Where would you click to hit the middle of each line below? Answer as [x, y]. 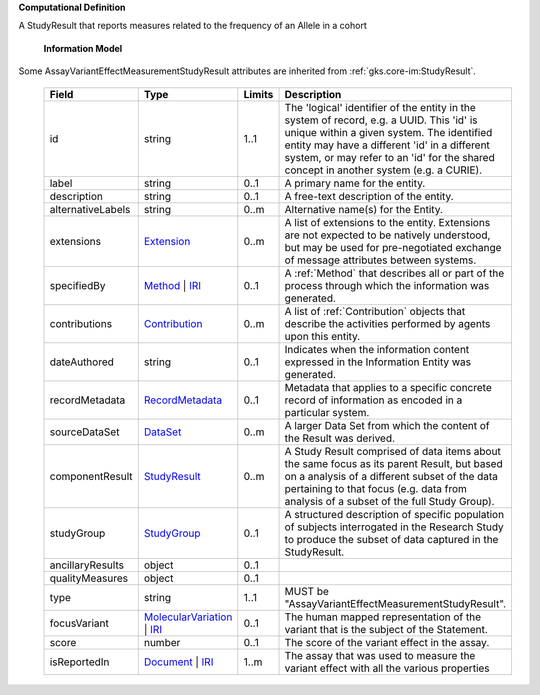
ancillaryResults [87, 565]
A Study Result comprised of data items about [393, 451]
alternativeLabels [90, 209]
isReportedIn [79, 662]
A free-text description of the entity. [369, 196]
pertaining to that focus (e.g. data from [375, 488]
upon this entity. [322, 336]
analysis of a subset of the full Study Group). [389, 501]
